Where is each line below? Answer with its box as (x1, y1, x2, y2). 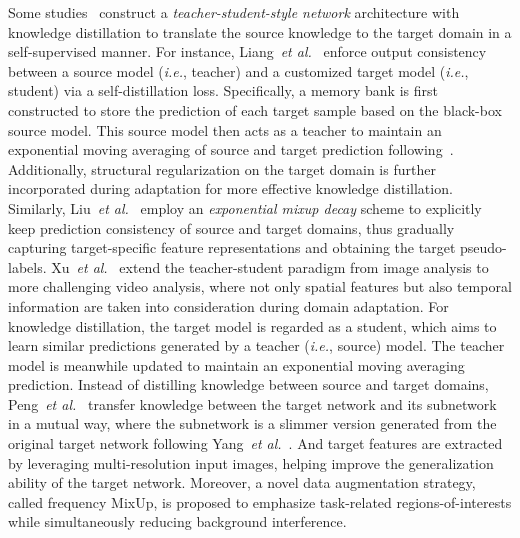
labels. (8, 256, 47, 277)
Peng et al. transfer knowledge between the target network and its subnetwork (8, 393, 497, 414)
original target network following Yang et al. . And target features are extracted (8, 433, 503, 454)
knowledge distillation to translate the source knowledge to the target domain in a (8, 21, 512, 42)
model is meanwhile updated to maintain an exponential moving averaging (8, 354, 465, 375)
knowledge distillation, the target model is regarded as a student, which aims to (8, 315, 497, 336)
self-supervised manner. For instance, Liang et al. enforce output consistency (8, 41, 487, 62)
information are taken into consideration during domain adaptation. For (8, 295, 449, 316)
